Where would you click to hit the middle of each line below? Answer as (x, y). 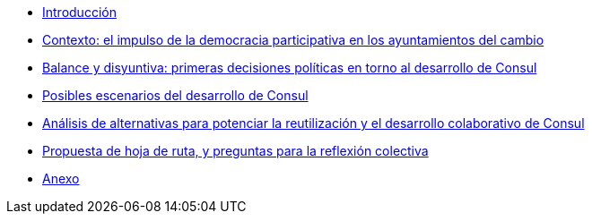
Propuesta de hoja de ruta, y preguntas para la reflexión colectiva (235, 151)
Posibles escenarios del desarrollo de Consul (175, 95)
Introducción (79, 12)
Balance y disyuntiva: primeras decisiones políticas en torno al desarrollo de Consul (290, 68)
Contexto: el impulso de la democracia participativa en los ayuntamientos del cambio (293, 40)
